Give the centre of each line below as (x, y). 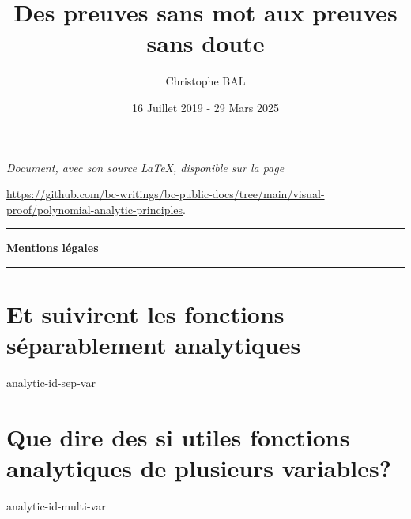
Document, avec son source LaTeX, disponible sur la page (145, 167)
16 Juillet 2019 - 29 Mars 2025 (205, 107)
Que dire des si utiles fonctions (178, 436)
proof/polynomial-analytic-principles (95, 209)
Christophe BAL (205, 81)
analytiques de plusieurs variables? (199, 468)
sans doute (205, 43)
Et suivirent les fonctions (145, 314)
